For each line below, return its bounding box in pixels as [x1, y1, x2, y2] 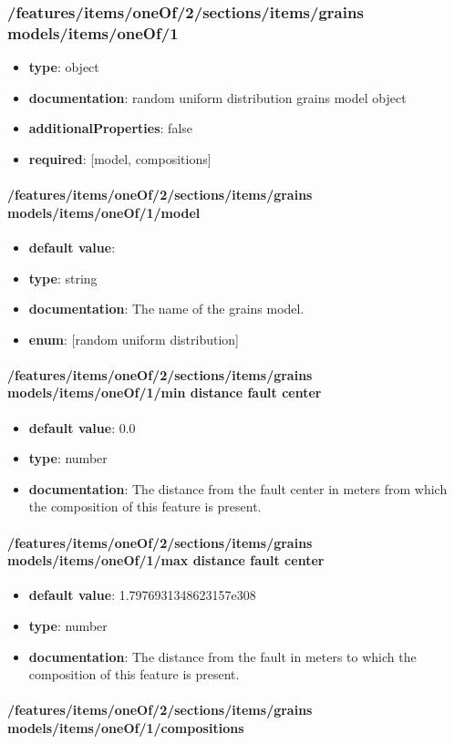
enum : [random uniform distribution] [28, 329, 240, 348]
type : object [28, 57, 99, 77]
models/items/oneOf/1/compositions [7, 718, 244, 737]
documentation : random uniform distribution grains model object [28, 88, 407, 107]
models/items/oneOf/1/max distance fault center [7, 551, 325, 570]
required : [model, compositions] [28, 149, 212, 168]
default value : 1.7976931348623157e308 [28, 585, 256, 604]
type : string [28, 268, 98, 287]
